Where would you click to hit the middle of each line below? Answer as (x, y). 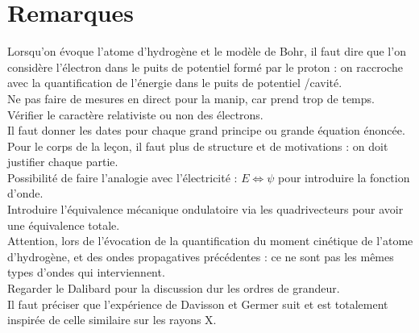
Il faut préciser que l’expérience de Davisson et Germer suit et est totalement (198, 304)
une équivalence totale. (64, 225)
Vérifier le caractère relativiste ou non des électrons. (135, 114)
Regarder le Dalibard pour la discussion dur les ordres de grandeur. (174, 288)
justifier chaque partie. (63, 162)
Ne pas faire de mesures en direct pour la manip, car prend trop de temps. (191, 98)
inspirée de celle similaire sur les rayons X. (112, 320)
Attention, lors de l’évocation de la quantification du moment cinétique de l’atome (210, 241)
